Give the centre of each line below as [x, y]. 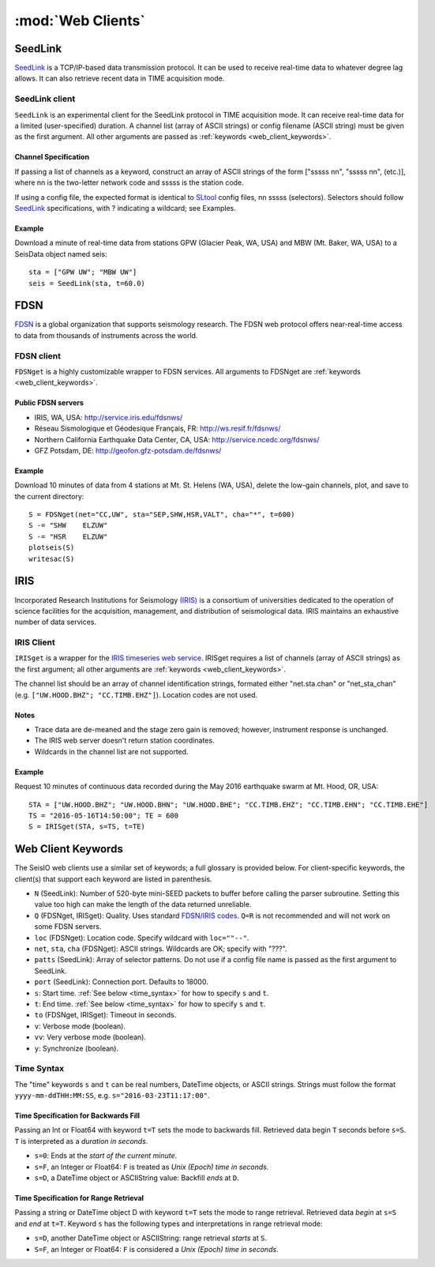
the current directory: [49, 496]
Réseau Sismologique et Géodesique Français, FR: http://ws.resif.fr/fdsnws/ [157, 429]
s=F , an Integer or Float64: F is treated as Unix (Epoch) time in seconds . [152, 1167]
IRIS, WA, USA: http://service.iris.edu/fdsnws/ [109, 417]
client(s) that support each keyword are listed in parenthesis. [113, 879]
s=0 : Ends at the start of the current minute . [106, 1156]
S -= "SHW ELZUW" [68, 526]
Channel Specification [52, 157]
